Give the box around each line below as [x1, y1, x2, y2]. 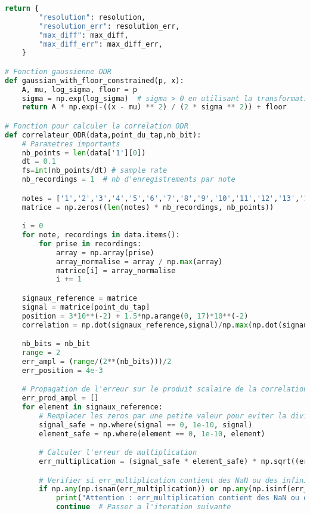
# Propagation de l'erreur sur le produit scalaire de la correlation [21, 385, 308, 394]
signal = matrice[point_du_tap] [21, 302, 150, 311]
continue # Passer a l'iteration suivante [55, 503, 231, 512]
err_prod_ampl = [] [21, 394, 99, 403]
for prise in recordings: [39, 239, 142, 248]
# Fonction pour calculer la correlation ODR [5, 121, 188, 130]
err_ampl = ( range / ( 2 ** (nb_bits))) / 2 [21, 357, 172, 366]
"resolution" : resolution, [39, 13, 146, 22]
